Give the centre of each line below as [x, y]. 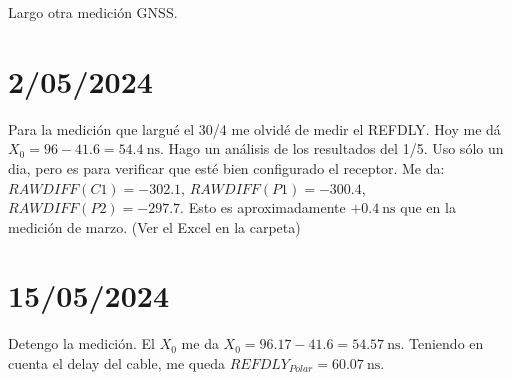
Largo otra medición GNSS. [93, 12]
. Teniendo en [442, 343]
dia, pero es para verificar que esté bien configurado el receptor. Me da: [226, 167]
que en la [428, 207]
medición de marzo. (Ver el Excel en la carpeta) [154, 226]
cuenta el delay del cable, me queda [116, 363]
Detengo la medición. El [81, 343]
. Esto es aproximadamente [263, 207]
